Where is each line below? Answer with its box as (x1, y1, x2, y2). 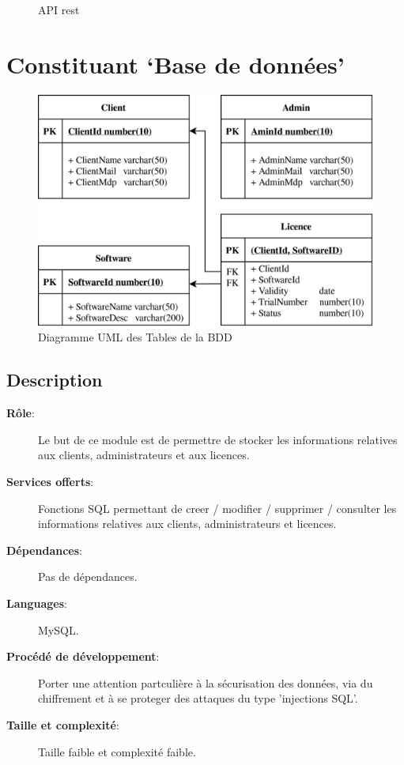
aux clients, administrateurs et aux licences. (38, 447, 250, 463)
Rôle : (6, 405, 35, 421)
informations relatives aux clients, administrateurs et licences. (38, 515, 337, 532)
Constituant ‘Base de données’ (6, 47, 345, 80)
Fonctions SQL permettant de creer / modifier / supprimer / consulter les (38, 499, 397, 516)
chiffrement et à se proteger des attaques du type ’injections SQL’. (38, 690, 358, 707)
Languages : (6, 595, 67, 612)
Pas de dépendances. (38, 568, 138, 585)
